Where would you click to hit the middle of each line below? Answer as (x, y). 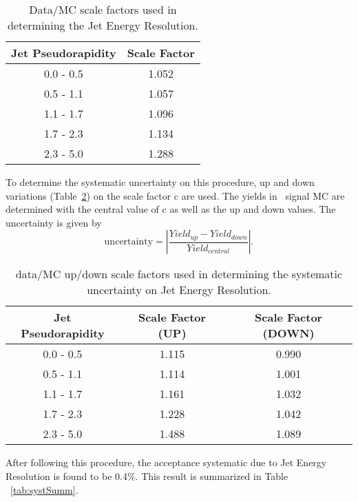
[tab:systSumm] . (44, 489)
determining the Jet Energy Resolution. (103, 25)
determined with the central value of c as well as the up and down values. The (171, 209)
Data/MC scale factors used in (103, 9)
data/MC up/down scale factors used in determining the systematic (179, 274)
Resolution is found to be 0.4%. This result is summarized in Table (147, 475)
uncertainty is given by (54, 222)
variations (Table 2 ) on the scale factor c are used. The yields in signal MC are (175, 195)
